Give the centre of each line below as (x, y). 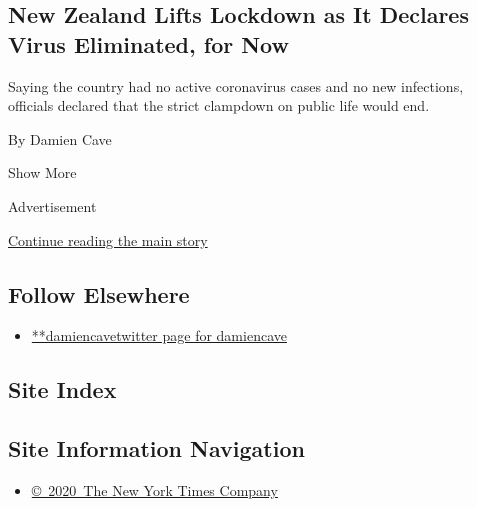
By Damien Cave (60, 138)
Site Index (62, 389)
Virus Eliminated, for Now (148, 43)
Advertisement (52, 205)
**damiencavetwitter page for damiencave (159, 335)
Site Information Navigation (156, 448)
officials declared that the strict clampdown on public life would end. (219, 105)
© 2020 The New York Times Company (154, 489)
